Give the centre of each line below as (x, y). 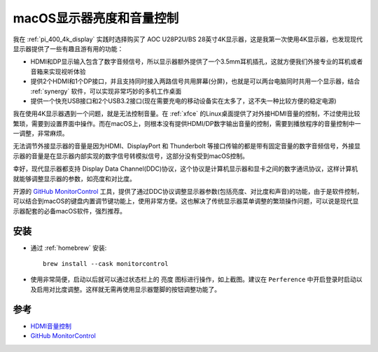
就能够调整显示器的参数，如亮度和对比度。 (74, 178)
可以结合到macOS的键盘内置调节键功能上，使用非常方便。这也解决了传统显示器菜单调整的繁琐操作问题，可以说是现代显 (186, 201)
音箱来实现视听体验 (58, 71)
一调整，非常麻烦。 (41, 134)
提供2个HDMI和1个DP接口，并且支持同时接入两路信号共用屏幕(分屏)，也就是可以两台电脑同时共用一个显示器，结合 (195, 81)
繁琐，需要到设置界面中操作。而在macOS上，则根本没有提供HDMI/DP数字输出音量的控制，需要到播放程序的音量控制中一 (187, 123)
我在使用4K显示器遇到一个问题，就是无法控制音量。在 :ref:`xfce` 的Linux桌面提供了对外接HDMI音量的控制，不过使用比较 (187, 114)
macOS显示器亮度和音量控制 (96, 18)
